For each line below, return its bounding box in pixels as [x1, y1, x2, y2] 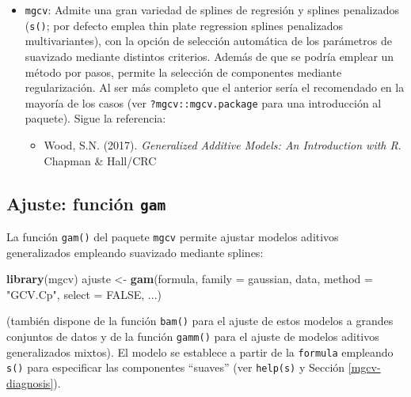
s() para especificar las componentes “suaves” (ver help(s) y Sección [6, 359, 345, 376]
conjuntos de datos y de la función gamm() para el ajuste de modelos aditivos [6, 328, 379, 344]
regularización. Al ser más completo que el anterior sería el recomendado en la [25, 79, 405, 96]
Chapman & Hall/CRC [44, 152, 157, 168]
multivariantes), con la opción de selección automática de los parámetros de [25, 32, 392, 49]
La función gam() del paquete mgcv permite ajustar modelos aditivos [6, 228, 339, 244]
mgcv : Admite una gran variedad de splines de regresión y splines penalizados [25, 2, 399, 17]
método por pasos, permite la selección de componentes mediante [25, 63, 342, 80]
